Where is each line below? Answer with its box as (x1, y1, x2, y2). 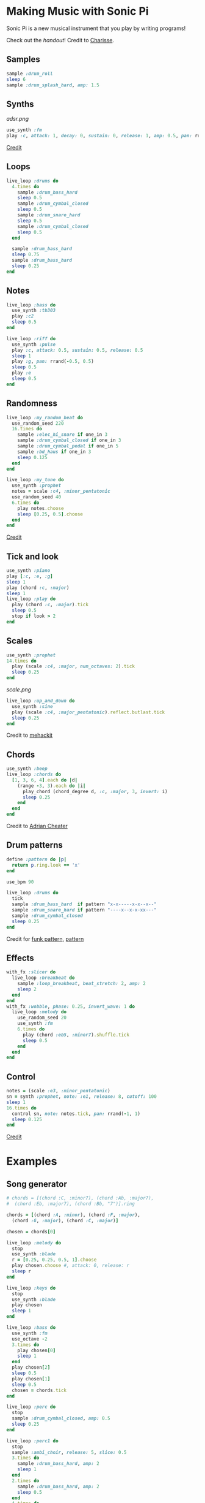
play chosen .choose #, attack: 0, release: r (12, 1263, 130, 1269)
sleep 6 (6, 76, 26, 82)
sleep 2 (17, 986, 37, 992)
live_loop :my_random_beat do (6, 414, 84, 420)
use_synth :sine (12, 703, 53, 709)
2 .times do (12, 1477, 40, 1484)
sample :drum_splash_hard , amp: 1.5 (6, 82, 99, 88)
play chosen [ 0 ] (17, 1347, 56, 1353)
